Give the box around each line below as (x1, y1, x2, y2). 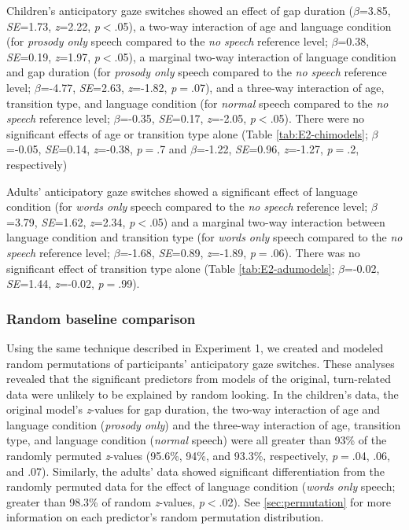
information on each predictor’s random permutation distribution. (6, 509, 324, 525)
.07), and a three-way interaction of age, (190, 79, 385, 95)
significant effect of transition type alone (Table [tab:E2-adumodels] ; (6, 259, 335, 276)
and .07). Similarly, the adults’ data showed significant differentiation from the (6, 462, 385, 479)
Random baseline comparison (6, 308, 196, 328)
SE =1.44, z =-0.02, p (6, 275, 104, 292)
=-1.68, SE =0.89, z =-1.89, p (120, 244, 256, 260)
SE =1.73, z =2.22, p (6, 17, 100, 34)
